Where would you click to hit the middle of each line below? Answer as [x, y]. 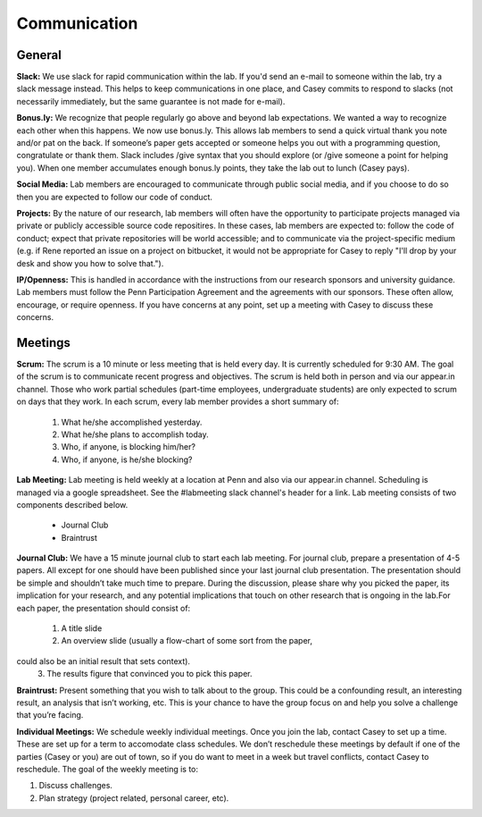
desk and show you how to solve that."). [90, 263]
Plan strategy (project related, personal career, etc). [134, 798]
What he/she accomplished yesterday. [132, 422]
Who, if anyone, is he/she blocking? [127, 459]
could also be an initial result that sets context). [104, 661]
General [39, 55]
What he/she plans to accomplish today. [135, 434]
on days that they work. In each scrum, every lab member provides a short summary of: [178, 401]
